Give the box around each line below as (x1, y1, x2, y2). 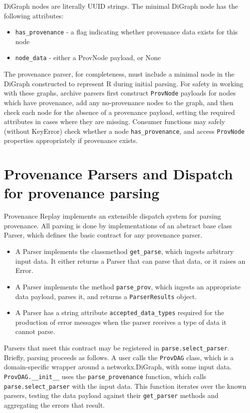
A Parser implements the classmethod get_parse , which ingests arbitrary (15, 246, 234, 256)
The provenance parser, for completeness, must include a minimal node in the (4, 69, 234, 79)
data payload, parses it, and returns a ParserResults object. (15, 291, 197, 301)
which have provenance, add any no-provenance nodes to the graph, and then (4, 97, 234, 107)
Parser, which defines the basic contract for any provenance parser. (4, 230, 203, 240)
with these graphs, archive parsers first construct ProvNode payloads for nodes (4, 88, 236, 98)
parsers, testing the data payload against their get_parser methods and (4, 390, 219, 400)
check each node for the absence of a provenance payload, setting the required (4, 107, 235, 117)
